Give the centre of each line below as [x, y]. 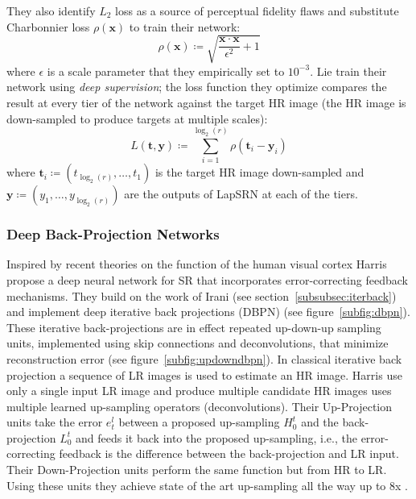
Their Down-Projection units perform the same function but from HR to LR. [197, 470]
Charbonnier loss [48, 26]
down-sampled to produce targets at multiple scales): [137, 118]
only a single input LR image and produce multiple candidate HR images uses [199, 391]
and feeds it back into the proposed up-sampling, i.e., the [216, 437]
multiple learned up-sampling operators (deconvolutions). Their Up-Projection [200, 406]
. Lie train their [348, 71]
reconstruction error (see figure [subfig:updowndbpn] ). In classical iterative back [204, 358]
